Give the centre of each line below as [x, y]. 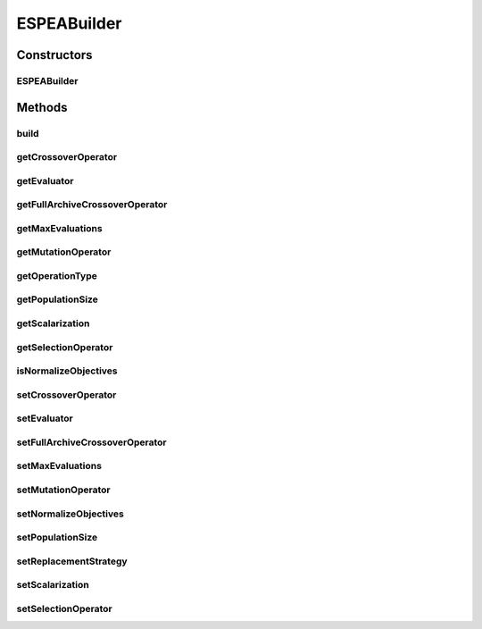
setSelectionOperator [64, 608]
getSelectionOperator [65, 347]
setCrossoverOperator [66, 395]
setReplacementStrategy [72, 561]
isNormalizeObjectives [67, 371]
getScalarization [53, 323]
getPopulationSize [57, 299]
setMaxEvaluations [59, 466]
